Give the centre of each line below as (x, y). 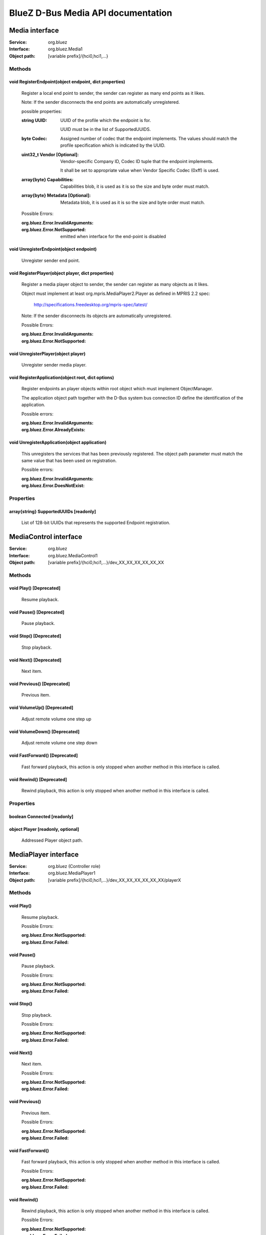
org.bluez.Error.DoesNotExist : (53, 486)
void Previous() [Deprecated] (39, 684)
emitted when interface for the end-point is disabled (113, 237)
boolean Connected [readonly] (41, 816)
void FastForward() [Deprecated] (44, 755)
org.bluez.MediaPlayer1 (72, 873)
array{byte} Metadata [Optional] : (56, 196)
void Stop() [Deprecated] (35, 636)
